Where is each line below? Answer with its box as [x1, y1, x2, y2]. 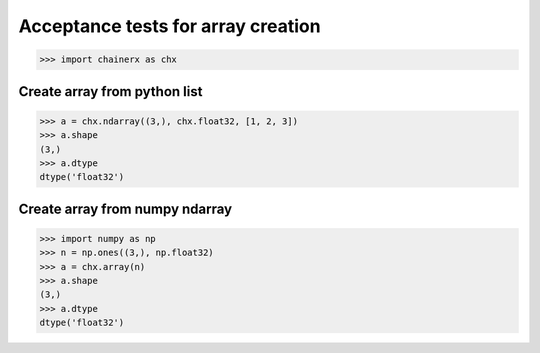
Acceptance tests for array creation [18, 15, 321, 37]
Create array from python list [18, 83, 203, 100]
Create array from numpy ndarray [18, 200, 233, 217]
